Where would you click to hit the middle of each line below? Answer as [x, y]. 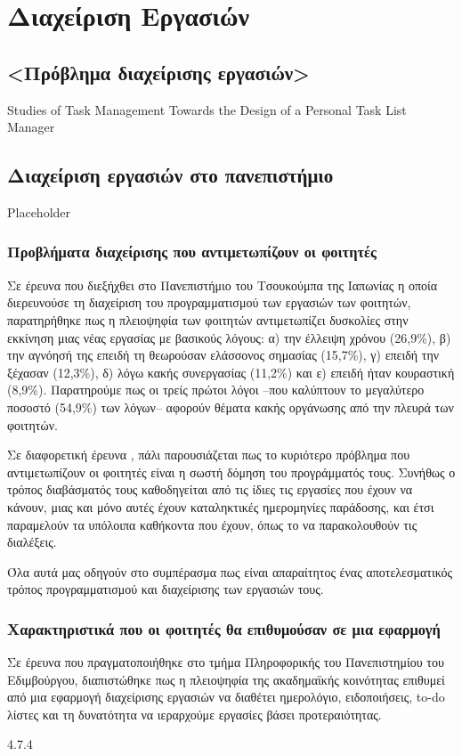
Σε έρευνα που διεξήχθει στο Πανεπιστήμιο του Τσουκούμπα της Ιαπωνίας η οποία [223, 285]
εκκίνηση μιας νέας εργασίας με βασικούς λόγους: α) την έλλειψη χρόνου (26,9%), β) [229, 337]
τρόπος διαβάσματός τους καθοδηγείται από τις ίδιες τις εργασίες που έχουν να [210, 489]
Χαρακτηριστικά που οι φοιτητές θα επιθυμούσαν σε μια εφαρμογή [224, 628]
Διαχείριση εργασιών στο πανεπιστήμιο [170, 175]
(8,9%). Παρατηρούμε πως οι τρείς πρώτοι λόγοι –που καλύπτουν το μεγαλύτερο [216, 390]
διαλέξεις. [32, 542]
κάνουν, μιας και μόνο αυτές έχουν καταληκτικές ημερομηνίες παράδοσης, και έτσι [221, 506]
